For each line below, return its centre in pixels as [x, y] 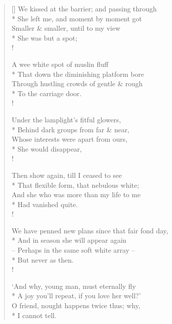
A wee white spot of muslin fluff [60, 64]
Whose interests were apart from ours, [69, 139]
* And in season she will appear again [69, 240]
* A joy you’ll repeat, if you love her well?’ [76, 296]
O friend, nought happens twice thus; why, [76, 305]
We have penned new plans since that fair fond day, [90, 230]
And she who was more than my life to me [76, 194]
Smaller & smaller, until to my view [66, 28]
